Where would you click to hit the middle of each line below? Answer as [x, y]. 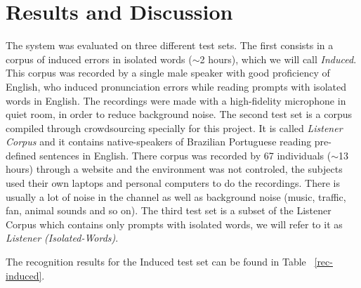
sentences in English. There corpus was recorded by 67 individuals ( [185, 155]
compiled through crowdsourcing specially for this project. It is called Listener [174, 127]
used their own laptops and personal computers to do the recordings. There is [173, 183]
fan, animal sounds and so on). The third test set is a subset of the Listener [169, 210]
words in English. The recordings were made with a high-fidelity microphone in [176, 100]
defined [21, 155]
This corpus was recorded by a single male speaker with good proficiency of [168, 73]
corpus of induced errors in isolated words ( [99, 59]
